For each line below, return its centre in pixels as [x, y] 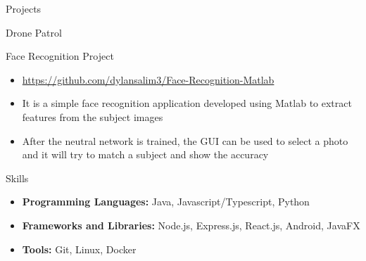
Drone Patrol [34, 32]
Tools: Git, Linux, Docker [79, 249]
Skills [17, 178]
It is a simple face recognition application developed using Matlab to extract [187, 103]
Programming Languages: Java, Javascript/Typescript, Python [166, 202]
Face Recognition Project [60, 56]
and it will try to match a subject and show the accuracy [145, 154]
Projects [24, 8]
